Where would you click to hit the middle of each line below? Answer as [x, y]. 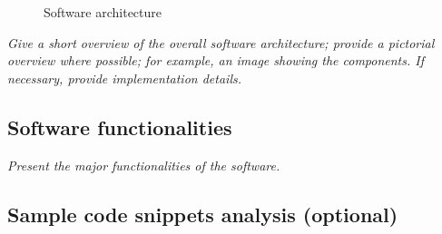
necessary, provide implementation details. [125, 78]
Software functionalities [120, 127]
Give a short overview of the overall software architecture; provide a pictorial [221, 42]
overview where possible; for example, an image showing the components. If [216, 60]
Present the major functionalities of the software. [144, 165]
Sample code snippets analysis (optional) [203, 214]
